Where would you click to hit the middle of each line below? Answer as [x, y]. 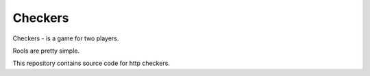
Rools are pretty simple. [46, 51]
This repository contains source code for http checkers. [91, 63]
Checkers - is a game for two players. [66, 38]
